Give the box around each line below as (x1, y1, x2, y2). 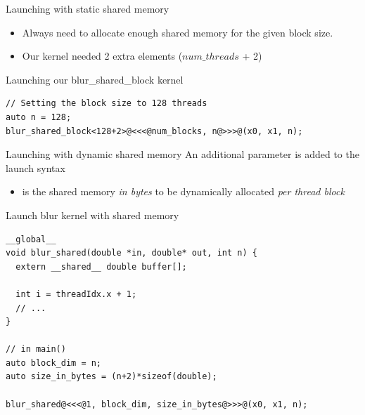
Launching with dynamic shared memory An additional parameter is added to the (6, 147, 359, 162)
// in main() (6, 344, 66, 355)
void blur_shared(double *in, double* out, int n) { (6, 248, 257, 258)
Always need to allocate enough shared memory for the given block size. (22, 25, 333, 39)
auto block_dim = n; (6, 357, 102, 368)
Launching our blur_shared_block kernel (6, 72, 184, 86)
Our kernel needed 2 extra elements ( (22, 48, 183, 63)
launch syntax (6, 160, 65, 175)
